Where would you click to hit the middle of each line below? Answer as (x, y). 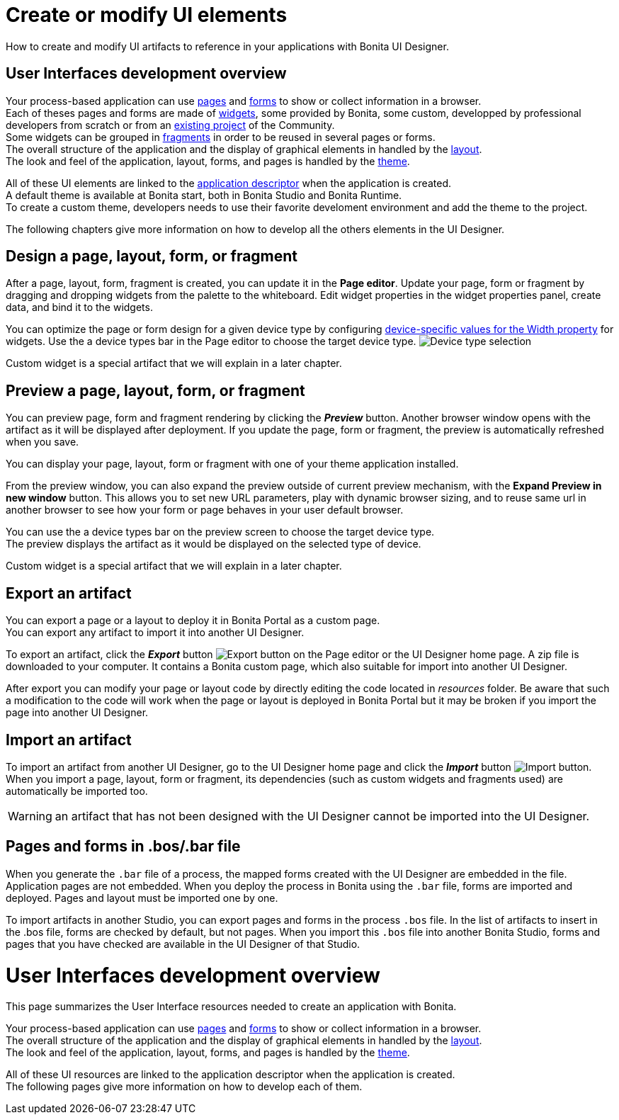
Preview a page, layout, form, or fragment (155, 390)
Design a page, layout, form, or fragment (152, 256)
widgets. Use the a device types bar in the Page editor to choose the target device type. (211, 341)
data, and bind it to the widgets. (79, 307)
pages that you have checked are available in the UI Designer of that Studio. (183, 944)
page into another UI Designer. (77, 713)
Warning (30, 816)
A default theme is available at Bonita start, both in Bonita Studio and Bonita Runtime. (204, 195)
